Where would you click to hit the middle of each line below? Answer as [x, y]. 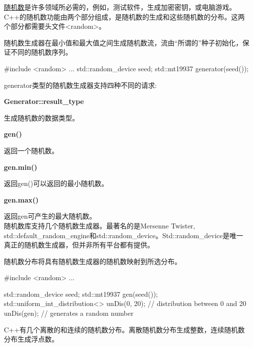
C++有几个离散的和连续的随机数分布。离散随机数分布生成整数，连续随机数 [124, 329]
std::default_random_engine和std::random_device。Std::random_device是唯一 [124, 235]
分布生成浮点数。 [31, 339]
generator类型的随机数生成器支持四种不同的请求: [80, 85]
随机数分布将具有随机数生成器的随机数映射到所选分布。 [93, 261]
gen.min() [21, 167]
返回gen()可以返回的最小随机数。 [56, 183]
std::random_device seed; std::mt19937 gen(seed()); [81, 294]
